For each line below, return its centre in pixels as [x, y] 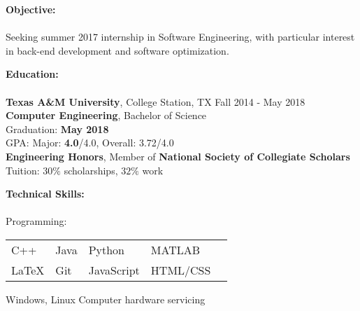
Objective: [31, 9]
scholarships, [91, 170]
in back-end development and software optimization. [117, 50]
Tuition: [23, 170]
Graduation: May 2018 [57, 129]
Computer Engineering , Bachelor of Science [106, 115]
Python [107, 249]
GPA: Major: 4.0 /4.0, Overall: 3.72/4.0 [90, 143]
